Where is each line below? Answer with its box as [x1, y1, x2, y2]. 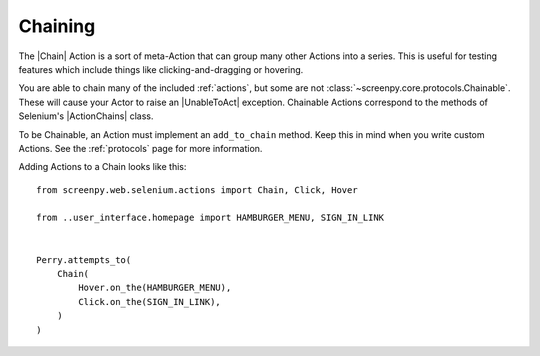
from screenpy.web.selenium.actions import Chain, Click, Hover [36, 184, 359, 195]
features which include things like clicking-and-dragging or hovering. [18, 63, 304, 75]
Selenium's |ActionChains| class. [18, 110, 154, 122]
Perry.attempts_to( [36, 254, 132, 265]
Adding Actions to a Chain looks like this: [18, 161, 187, 173]
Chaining [18, 15, 96, 37]
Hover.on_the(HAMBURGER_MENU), [78, 282, 232, 294]
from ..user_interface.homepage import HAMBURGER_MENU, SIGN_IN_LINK [36, 212, 385, 224]
